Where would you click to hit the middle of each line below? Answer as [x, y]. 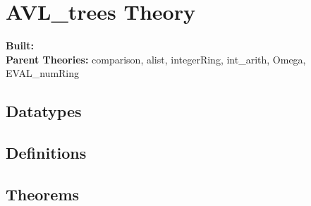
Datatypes [44, 111]
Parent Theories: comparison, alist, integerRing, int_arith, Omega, [156, 59]
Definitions [46, 153]
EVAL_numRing [43, 73]
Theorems [43, 194]
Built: [20, 46]
